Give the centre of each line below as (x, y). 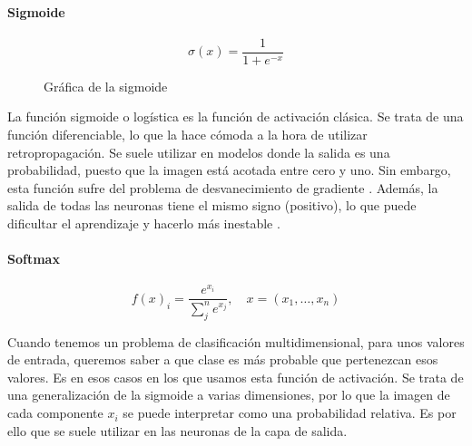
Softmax (34, 259)
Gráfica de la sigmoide (106, 86)
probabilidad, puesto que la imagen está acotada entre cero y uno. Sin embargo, (229, 170)
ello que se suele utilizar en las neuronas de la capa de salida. (177, 430)
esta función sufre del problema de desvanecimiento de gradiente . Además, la (223, 187)
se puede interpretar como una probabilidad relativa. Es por (290, 413)
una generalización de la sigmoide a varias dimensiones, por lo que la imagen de (229, 395)
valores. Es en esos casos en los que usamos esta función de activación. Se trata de (236, 377)
